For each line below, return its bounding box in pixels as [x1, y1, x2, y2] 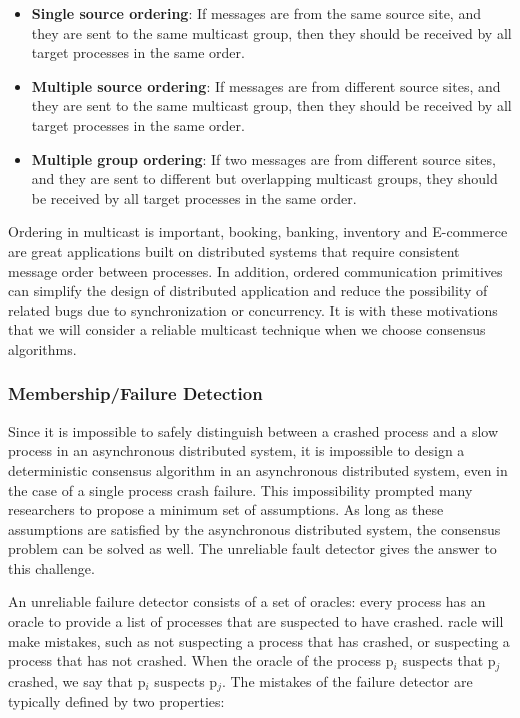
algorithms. [8, 338, 77, 359]
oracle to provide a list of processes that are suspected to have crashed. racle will [8, 611, 504, 632]
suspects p [154, 670, 218, 691]
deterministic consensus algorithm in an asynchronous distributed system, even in [8, 459, 508, 480]
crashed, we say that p [8, 670, 146, 691]
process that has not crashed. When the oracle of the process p [8, 650, 394, 671]
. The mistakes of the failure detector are [221, 670, 473, 691]
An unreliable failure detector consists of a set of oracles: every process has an [8, 591, 486, 612]
